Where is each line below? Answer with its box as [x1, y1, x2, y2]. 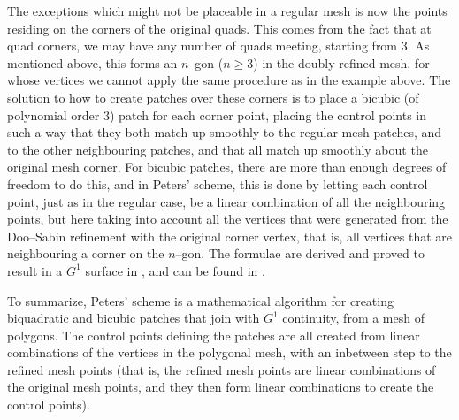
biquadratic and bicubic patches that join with [7, 309, 260, 327]
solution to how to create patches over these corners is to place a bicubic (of [7, 88, 419, 106]
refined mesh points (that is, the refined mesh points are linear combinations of [7, 360, 436, 378]
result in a [7, 261, 63, 279]
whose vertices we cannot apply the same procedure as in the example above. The [7, 71, 451, 89]
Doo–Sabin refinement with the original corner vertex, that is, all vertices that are [7, 226, 453, 245]
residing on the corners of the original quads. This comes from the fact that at [7, 19, 432, 37]
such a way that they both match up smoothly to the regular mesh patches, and [7, 123, 442, 141]
